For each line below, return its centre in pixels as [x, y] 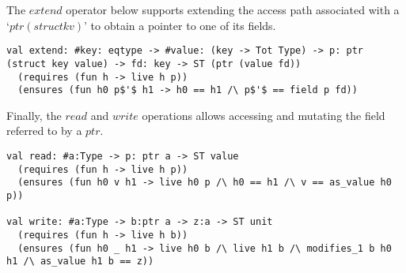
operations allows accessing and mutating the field [264, 115]
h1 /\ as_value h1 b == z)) [80, 262]
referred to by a [44, 131]
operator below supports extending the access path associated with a [233, 9]
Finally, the [34, 115]
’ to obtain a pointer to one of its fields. [180, 25]
